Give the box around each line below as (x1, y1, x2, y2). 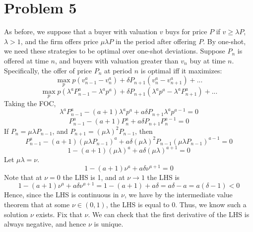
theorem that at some (4, 199, 70, 209)
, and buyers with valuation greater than (55, 55, 179, 65)
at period (104, 65, 132, 75)
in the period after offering (115, 36, 196, 46)
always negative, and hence (4, 219, 86, 229)
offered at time (4, 55, 49, 65)
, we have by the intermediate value (125, 189, 233, 200)
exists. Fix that (36, 209, 82, 219)
